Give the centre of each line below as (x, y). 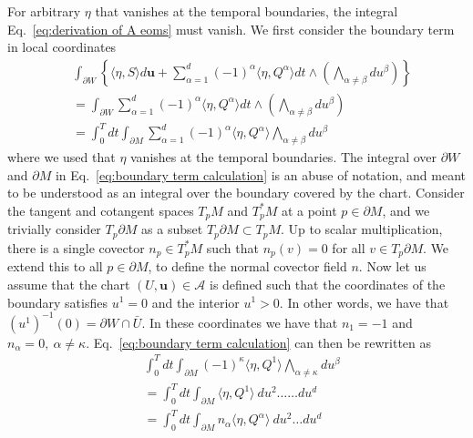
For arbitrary (44, 11)
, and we (406, 210)
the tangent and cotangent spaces (101, 210)
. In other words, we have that (364, 302)
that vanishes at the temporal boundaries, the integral (247, 11)
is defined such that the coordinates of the (327, 284)
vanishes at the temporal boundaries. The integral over (284, 157)
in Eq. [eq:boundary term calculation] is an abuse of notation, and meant (260, 174)
